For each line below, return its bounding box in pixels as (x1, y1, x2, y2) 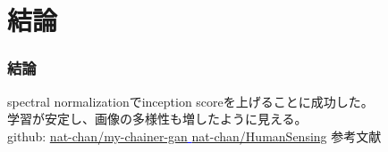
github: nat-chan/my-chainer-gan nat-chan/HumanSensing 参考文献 (7, 126, 382, 145)
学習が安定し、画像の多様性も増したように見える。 (7, 109, 308, 128)
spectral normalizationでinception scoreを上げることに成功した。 (7, 92, 374, 110)
